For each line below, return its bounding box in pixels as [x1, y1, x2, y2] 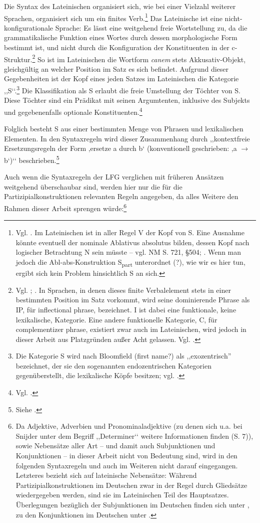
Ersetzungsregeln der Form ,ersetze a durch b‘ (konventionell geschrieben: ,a [4, 143, 237, 153]
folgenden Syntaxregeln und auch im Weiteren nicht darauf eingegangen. [15, 460, 238, 470]
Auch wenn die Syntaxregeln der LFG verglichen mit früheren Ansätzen [4, 171, 224, 182]
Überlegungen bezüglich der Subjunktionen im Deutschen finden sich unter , [15, 499, 249, 509]
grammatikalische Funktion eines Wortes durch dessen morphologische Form [4, 32, 237, 43]
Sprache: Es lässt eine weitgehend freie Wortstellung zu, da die [55, 22, 247, 33]
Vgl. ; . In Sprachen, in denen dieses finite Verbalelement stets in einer [15, 284, 231, 295]
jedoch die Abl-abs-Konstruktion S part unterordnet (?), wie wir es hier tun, [15, 257, 245, 268]
